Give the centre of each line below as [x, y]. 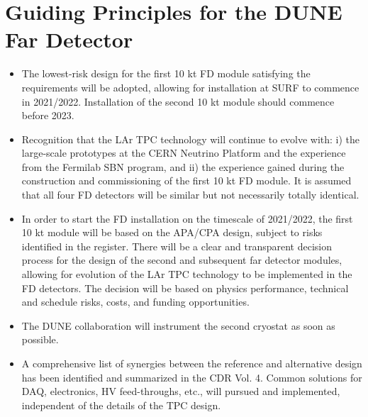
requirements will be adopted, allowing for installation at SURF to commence [190, 87]
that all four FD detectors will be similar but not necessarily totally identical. [190, 195]
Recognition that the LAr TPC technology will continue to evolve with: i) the [191, 139]
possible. [40, 339]
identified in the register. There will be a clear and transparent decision [177, 246]
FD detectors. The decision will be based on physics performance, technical [185, 288]
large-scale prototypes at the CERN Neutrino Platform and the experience [184, 153]
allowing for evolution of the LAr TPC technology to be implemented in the [187, 274]
